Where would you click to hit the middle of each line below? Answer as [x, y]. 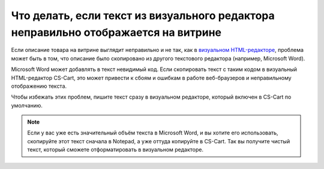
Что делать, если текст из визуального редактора [143, 16]
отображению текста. [39, 86]
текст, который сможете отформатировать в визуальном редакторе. [115, 150]
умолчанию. [27, 105]
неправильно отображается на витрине [116, 32]
